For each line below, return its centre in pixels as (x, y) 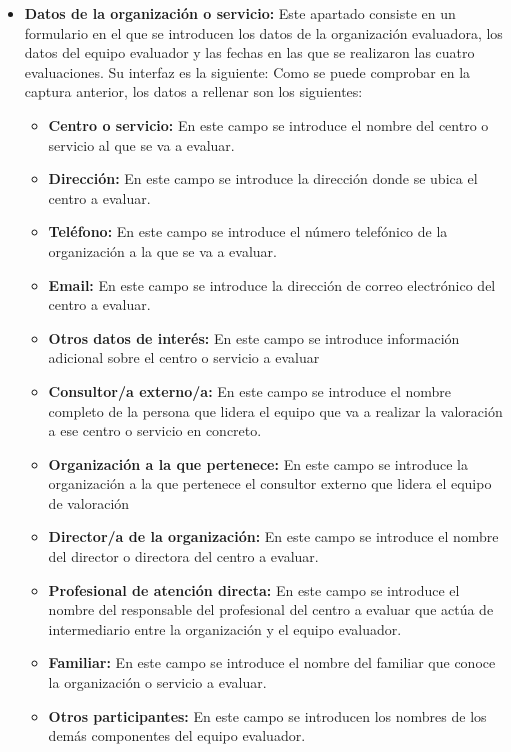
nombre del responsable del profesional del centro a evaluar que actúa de (271, 609)
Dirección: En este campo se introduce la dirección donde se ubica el (263, 178)
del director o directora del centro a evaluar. (183, 556)
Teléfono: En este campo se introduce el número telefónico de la (248, 231)
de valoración (89, 502)
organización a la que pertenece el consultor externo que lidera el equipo (270, 483)
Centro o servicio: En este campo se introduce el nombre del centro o (268, 124)
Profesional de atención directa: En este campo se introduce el (254, 589)
